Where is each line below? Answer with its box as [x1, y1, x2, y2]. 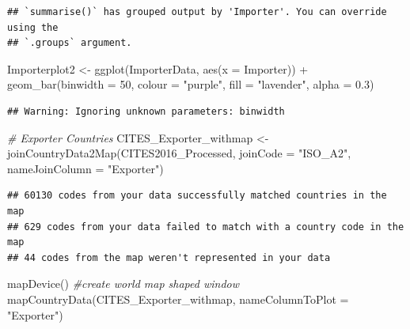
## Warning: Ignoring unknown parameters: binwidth [7, 105, 285, 117]
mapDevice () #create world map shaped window [7, 275, 240, 292]
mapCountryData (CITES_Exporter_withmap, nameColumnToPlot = [7, 290, 349, 307]
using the [7, 21, 59, 33]
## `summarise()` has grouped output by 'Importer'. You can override [7, 6, 387, 17]
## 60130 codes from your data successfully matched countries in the [7, 190, 387, 202]
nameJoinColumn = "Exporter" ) [7, 160, 164, 176]
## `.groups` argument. [7, 37, 132, 49]
